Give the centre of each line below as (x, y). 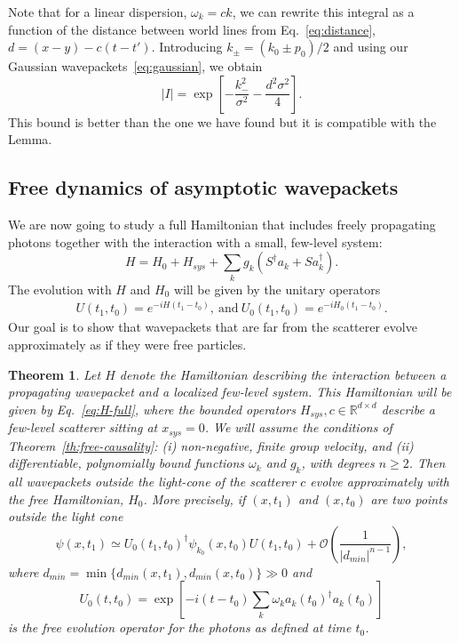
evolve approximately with (380, 482)
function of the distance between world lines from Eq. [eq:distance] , (192, 29)
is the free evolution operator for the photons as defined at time (180, 627)
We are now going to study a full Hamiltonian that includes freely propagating (222, 225)
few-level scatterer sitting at (83, 427)
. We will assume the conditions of (298, 427)
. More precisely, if (194, 498)
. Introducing (187, 47)
